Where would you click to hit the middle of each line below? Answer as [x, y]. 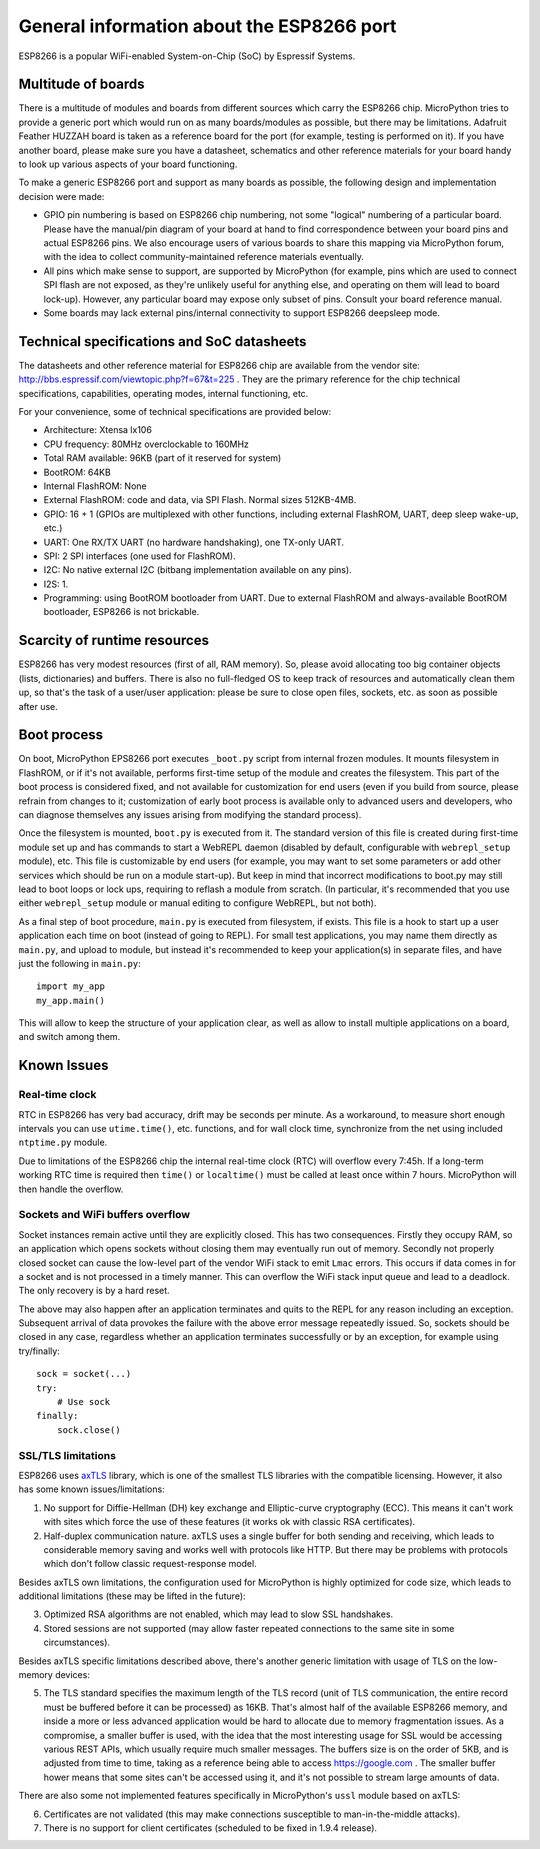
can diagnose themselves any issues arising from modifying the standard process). [190, 815]
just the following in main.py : [79, 963]
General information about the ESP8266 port [207, 26]
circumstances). [76, 1642]
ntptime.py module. [63, 1142]
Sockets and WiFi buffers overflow [104, 1215]
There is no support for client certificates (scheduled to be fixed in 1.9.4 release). [210, 1827]
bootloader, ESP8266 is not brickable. [121, 612]
